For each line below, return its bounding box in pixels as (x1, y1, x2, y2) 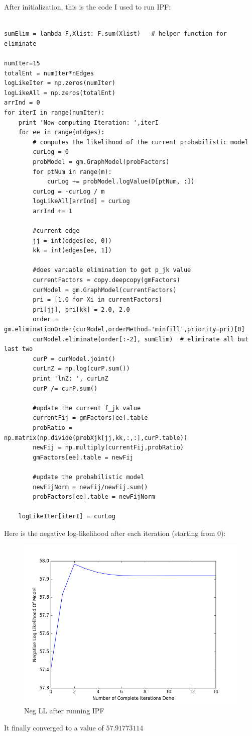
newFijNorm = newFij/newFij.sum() (33, 483, 148, 491)
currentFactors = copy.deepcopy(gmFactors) (33, 277, 180, 284)
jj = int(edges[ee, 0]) (33, 237, 112, 244)
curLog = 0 (33, 148, 69, 156)
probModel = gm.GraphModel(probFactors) (33, 158, 170, 165)
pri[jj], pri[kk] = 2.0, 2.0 (33, 306, 130, 313)
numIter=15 (4, 59, 40, 67)
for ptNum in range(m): (33, 168, 112, 175)
